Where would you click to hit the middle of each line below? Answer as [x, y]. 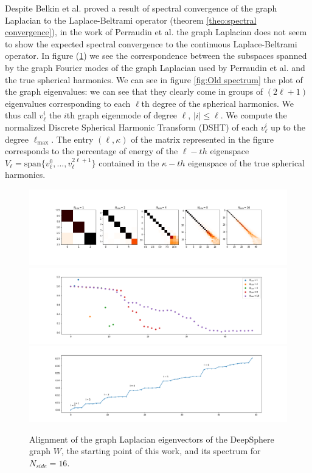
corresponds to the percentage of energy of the [92, 151]
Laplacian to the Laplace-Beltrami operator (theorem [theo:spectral [131, 20]
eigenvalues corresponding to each [68, 103]
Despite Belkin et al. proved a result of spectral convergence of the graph [141, 8]
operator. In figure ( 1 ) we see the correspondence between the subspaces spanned [156, 56]
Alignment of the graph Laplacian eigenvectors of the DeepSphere [152, 439]
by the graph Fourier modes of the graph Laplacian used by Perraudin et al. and [155, 67]
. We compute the [254, 115]
